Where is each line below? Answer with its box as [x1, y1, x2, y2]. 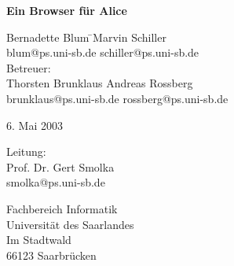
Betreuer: [6, 59, 51, 76]
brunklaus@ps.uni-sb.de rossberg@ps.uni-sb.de [6, 90, 229, 106]
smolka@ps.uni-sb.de [6, 174, 105, 190]
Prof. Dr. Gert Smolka [6, 158, 115, 175]
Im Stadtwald [6, 231, 71, 248]
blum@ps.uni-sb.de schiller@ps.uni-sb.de [6, 44, 199, 61]
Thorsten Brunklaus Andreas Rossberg [6, 75, 193, 91]
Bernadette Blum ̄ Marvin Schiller [6, 28, 166, 45]
